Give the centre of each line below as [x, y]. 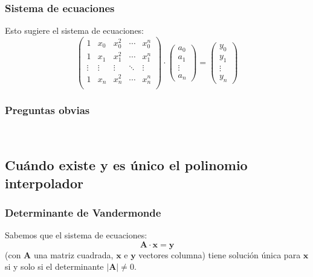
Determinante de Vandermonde [83, 212]
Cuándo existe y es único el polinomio [126, 165]
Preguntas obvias [47, 110]
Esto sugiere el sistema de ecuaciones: [75, 30]
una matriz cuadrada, [73, 254]
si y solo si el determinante [54, 266]
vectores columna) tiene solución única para [220, 254]
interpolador [44, 183]
